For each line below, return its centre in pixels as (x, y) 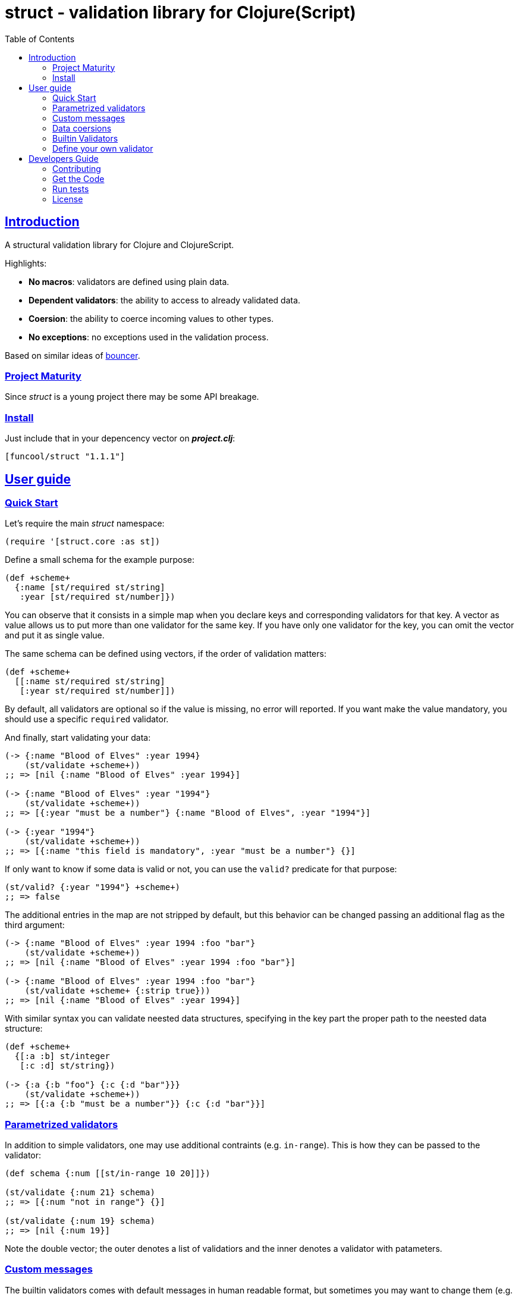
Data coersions (82, 128)
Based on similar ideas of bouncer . (73, 355)
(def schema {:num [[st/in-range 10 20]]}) (108, 1174)
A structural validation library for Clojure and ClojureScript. (119, 245)
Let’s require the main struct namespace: (85, 524)
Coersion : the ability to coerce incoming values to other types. (151, 318)
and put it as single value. (55, 635)
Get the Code (78, 178)
